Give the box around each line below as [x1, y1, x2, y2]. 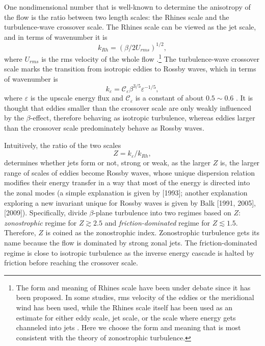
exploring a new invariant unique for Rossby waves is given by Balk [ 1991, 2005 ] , [4, 197, 256, 208]
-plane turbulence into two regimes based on [93, 207, 231, 218]
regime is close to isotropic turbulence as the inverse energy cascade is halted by [4, 247, 254, 258]
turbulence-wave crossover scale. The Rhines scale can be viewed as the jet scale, [4, 21, 256, 32]
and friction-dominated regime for [104, 217, 210, 228]
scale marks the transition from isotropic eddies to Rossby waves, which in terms [4, 63, 256, 74]
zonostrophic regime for [4, 217, 77, 228]
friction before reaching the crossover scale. [4, 257, 138, 268]
